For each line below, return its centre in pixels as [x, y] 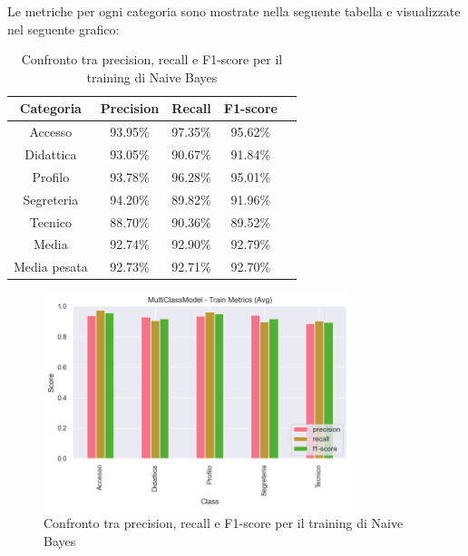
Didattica [51, 154]
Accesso [51, 132]
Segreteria [51, 199]
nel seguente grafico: [63, 29]
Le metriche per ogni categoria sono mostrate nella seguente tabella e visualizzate [234, 11]
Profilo [51, 176]
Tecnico [51, 221]
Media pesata [51, 267]
